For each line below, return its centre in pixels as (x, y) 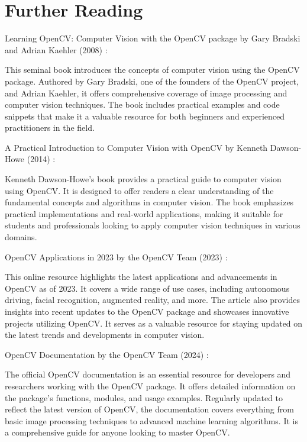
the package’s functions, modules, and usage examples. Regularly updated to (144, 397)
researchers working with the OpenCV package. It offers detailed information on (150, 385)
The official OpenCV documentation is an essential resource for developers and (148, 374)
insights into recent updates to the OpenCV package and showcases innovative (147, 311)
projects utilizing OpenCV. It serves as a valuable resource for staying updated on (154, 323)
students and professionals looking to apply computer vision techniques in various (153, 225)
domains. (21, 237)
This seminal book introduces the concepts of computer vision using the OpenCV (152, 70)
